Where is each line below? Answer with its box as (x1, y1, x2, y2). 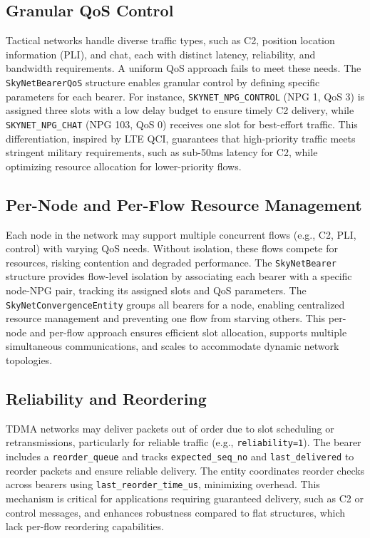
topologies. (6, 353, 53, 367)
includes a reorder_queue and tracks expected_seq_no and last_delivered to (6, 449, 354, 464)
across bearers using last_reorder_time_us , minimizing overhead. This (6, 477, 320, 492)
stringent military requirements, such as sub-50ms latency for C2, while (6, 145, 318, 160)
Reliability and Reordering (6, 387, 207, 409)
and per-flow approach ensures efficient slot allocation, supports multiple (29, 324, 347, 339)
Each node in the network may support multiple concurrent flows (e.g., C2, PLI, (6, 227, 356, 242)
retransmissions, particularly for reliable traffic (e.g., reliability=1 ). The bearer (6, 435, 361, 450)
